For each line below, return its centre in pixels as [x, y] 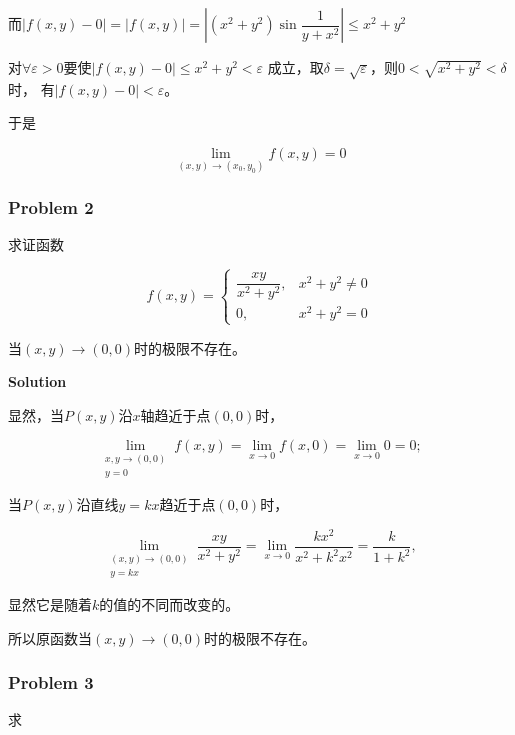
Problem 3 [51, 682]
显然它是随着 [50, 603]
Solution [37, 381]
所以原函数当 [50, 637]
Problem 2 [51, 207]
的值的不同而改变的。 [169, 603]
